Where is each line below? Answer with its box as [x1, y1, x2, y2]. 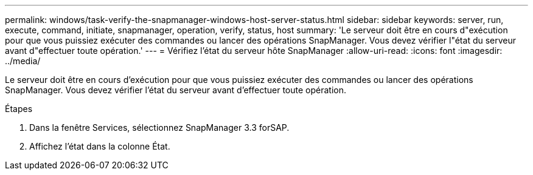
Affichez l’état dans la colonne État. [29, 141, 170, 151]
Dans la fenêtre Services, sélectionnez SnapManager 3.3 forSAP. [29, 122, 290, 133]
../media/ [5, 56, 41, 66]
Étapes [5, 104, 33, 114]
